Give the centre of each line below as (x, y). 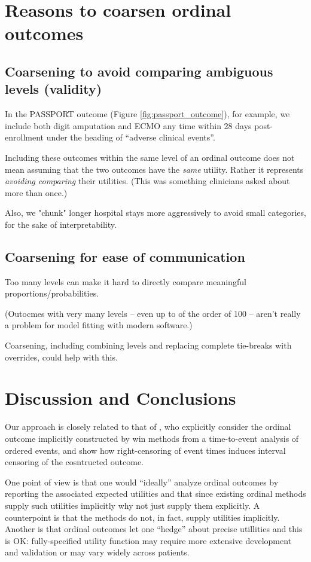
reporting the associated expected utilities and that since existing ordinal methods (155, 494)
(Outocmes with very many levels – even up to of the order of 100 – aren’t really (153, 313)
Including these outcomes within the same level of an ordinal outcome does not (150, 157)
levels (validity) (54, 89)
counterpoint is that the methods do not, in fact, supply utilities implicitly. (142, 517)
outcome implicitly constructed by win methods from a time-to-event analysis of (152, 438)
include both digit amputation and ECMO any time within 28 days (128, 125)
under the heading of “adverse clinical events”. (131, 137)
